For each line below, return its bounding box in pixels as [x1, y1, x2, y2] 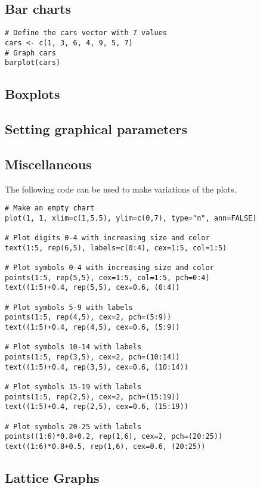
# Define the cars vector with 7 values [5, 29, 168, 38]
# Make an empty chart [5, 204, 95, 213]
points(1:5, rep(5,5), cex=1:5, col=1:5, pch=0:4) [5, 273, 210, 282]
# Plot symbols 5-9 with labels [5, 303, 133, 312]
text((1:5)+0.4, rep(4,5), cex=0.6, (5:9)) [5, 323, 180, 332]
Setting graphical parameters [5, 120, 187, 138]
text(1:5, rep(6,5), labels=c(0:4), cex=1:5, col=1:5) [5, 243, 227, 252]
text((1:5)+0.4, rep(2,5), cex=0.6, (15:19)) [5, 402, 188, 411]
